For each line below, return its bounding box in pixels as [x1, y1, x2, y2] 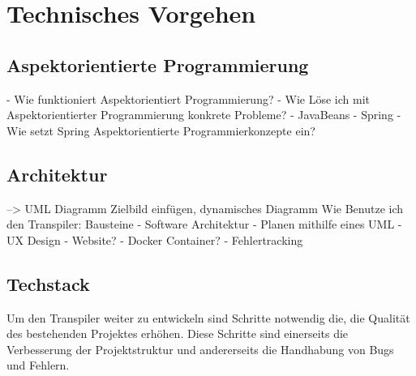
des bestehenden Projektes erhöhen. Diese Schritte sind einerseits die [6, 325, 349, 342]
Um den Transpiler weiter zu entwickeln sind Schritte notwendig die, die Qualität [6, 309, 410, 326]
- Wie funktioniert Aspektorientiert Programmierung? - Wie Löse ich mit [6, 90, 370, 107]
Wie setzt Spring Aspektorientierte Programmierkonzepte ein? [6, 122, 315, 139]
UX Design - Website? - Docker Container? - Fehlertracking [6, 231, 303, 248]
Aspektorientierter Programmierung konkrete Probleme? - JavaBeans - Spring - [6, 106, 401, 123]
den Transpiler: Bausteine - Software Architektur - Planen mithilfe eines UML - [6, 216, 402, 233]
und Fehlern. [6, 357, 70, 374]
